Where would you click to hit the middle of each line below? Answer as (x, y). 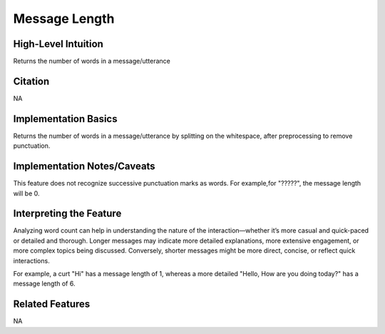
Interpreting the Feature (67, 214)
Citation (31, 81)
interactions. (31, 260)
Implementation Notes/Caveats (84, 167)
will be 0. (26, 193)
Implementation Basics (65, 119)
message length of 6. (44, 284)
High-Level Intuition (58, 44)
